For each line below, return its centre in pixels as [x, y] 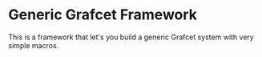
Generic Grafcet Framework [103, 15]
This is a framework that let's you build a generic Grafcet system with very [131, 37]
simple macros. [34, 45]
